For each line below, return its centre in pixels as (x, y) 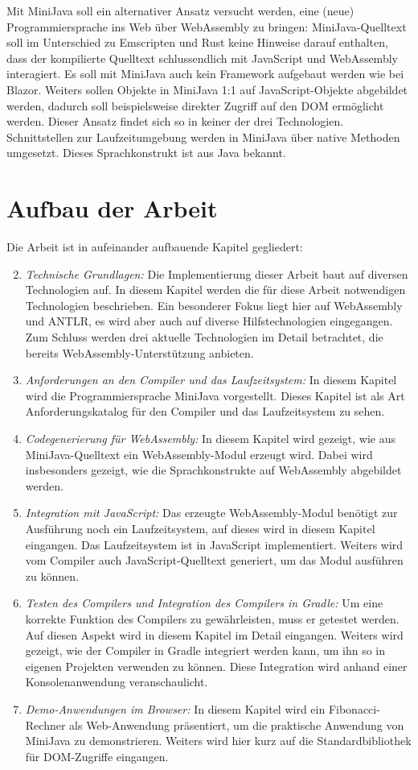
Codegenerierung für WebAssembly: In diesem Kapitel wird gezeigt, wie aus (210, 438)
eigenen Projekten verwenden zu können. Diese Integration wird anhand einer (216, 666)
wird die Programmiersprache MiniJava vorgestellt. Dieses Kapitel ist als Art (215, 395)
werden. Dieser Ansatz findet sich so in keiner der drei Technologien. (175, 121)
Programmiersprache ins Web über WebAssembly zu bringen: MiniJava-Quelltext (207, 26)
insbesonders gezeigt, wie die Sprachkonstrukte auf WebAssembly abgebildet (213, 470)
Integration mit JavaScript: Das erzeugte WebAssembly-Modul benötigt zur (211, 513)
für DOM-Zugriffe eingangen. (97, 756)
